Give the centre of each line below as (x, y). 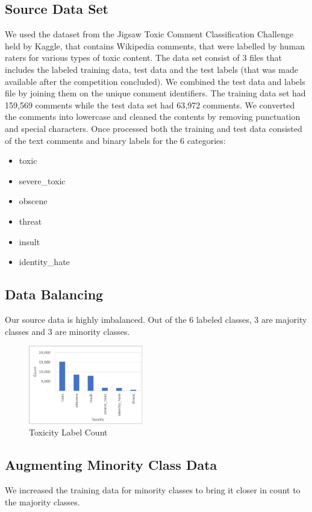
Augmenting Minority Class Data (111, 465)
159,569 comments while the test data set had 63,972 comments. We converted (150, 105)
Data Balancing (54, 294)
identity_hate (44, 262)
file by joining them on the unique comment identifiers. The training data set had (155, 93)
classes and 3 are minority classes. (67, 331)
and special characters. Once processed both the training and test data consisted (154, 128)
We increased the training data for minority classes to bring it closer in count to (153, 490)
